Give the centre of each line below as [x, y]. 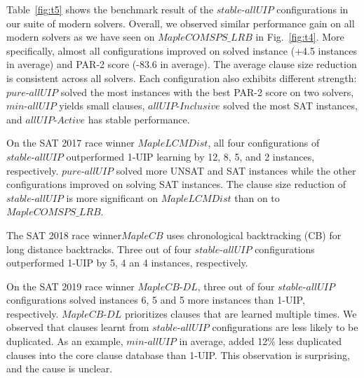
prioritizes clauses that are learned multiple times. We [241, 313]
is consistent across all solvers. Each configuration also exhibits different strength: [182, 77]
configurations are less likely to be [285, 327]
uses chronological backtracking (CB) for [254, 235]
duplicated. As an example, [65, 341]
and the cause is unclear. [60, 369]
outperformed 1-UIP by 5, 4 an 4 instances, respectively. [127, 263]
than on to [257, 197]
